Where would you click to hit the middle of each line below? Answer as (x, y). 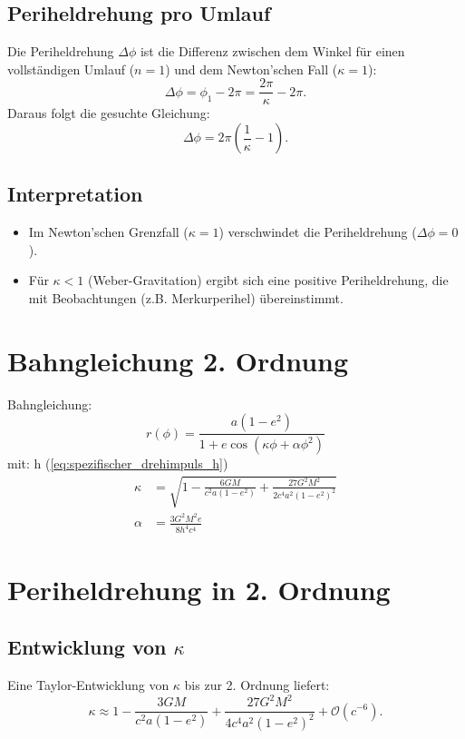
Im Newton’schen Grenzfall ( (108, 232)
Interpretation (75, 194)
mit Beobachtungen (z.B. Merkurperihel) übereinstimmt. (186, 298)
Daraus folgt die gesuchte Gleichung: (109, 113)
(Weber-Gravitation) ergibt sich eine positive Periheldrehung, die (268, 280)
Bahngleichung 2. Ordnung (178, 360)
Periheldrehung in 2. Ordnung (199, 589)
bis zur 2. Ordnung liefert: (257, 684)
